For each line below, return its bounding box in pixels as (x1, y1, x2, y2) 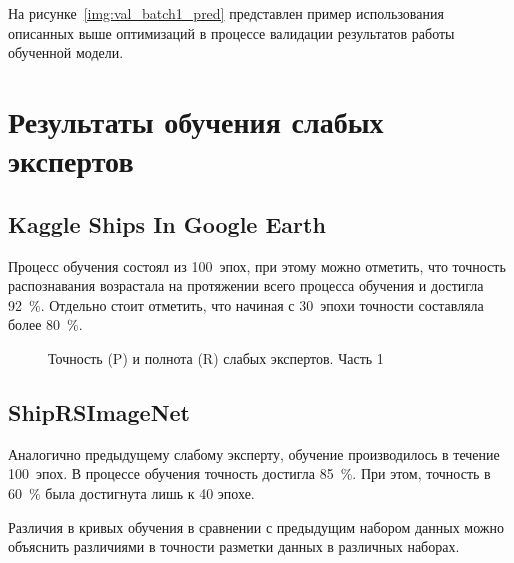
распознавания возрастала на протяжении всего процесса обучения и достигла (8, 275, 484, 296)
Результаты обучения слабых (8, 100, 384, 141)
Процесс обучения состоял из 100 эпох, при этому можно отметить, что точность (8, 255, 506, 276)
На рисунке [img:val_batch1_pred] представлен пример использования (8, 3, 444, 23)
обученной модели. (8, 42, 124, 63)
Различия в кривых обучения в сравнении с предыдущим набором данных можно (8, 516, 504, 537)
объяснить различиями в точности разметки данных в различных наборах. (8, 536, 460, 557)
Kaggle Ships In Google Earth (8, 208, 326, 239)
